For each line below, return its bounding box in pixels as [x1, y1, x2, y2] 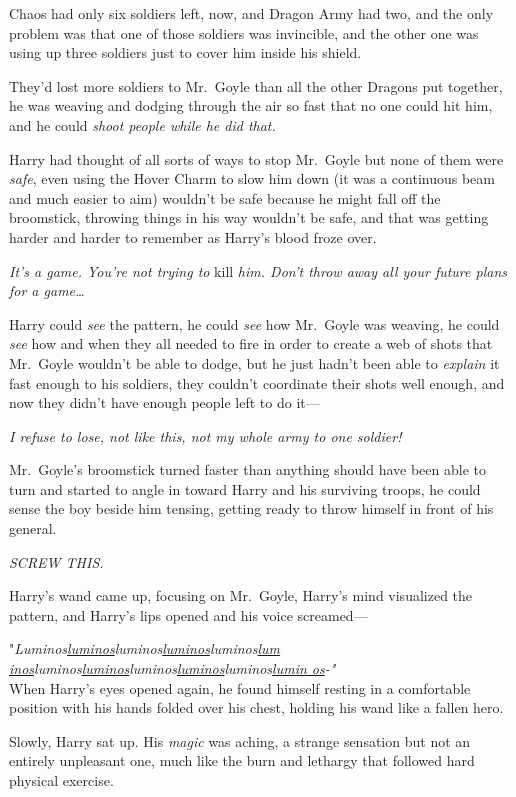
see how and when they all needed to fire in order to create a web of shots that [9, 333, 493, 354]
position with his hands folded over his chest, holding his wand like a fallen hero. [9, 697, 504, 718]
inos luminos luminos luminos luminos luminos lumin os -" [9, 658, 336, 679]
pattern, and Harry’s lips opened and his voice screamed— [9, 604, 368, 625]
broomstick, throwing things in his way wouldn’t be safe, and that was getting [9, 207, 489, 228]
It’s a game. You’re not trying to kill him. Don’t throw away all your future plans [9, 260, 507, 281]
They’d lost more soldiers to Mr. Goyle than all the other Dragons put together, [9, 75, 503, 96]
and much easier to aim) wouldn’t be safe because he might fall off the [9, 187, 441, 208]
